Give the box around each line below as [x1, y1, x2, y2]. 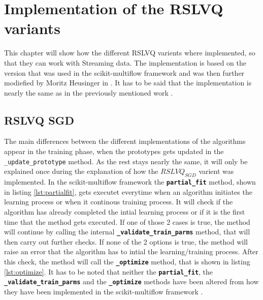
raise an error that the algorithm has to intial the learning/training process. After [4, 246, 258, 257]
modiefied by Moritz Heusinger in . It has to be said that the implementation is [4, 77, 252, 88]
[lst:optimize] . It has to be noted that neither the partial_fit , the [4, 266, 213, 277]
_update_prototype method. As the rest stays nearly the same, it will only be [4, 156, 248, 166]
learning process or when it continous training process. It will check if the [4, 196, 233, 207]
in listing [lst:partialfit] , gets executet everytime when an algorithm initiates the [4, 186, 252, 197]
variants [4, 18, 60, 39]
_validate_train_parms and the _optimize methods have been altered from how [4, 276, 259, 287]
